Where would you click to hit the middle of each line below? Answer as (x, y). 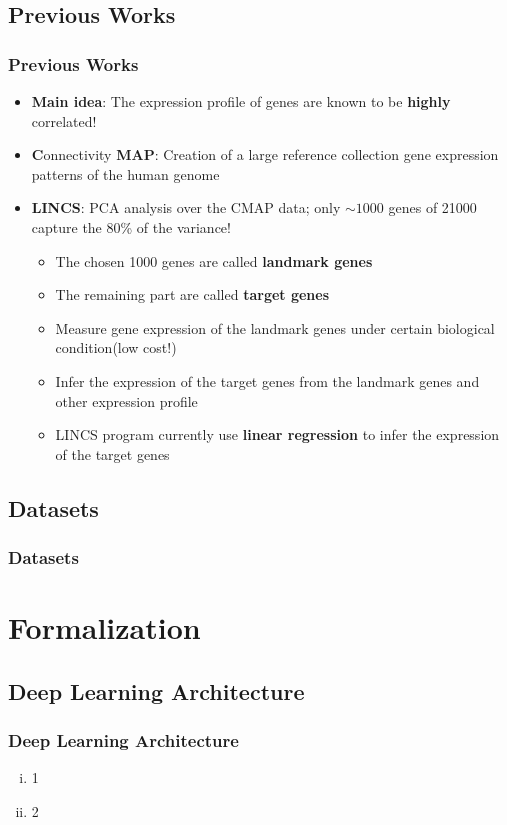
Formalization (104, 627)
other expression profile (126, 400)
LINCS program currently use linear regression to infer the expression (277, 434)
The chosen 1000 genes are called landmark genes (214, 260)
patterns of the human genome (125, 173)
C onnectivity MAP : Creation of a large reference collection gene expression (265, 154)
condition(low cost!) (116, 347)
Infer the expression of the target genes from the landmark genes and (267, 380)
